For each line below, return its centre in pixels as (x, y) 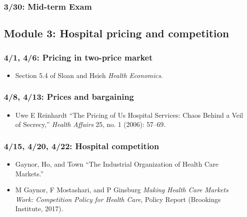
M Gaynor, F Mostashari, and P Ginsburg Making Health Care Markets (122, 190)
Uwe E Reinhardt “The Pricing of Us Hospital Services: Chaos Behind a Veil (129, 115)
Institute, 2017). (39, 209)
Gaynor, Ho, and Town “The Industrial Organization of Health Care (117, 164)
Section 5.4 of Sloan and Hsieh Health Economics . (89, 75)
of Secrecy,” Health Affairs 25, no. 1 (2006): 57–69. (90, 124)
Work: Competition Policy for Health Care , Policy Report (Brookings (118, 199)
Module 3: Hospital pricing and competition (117, 33)
